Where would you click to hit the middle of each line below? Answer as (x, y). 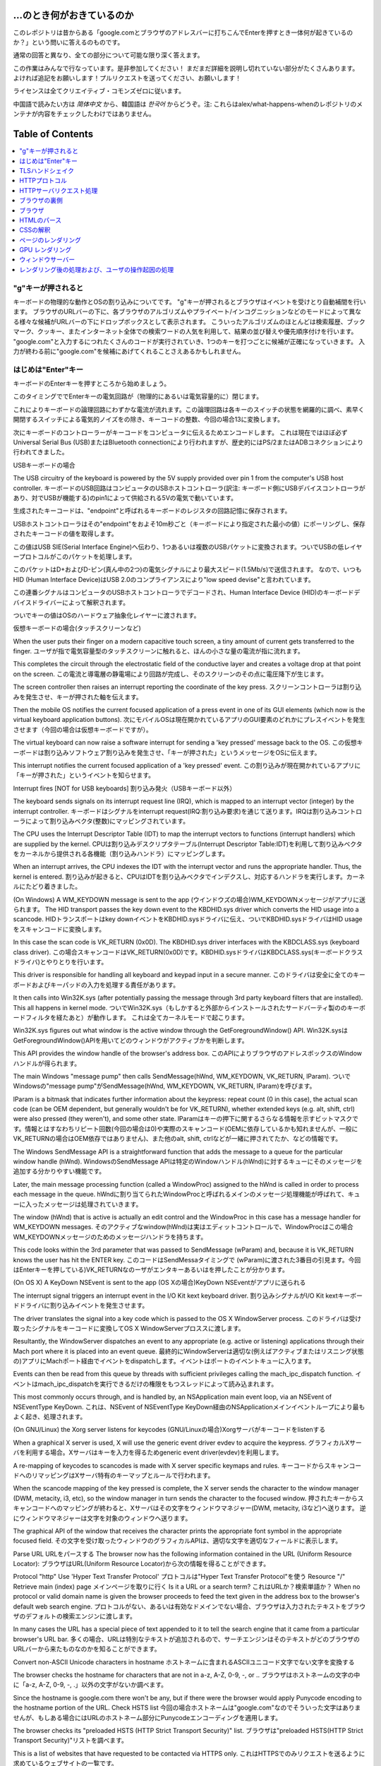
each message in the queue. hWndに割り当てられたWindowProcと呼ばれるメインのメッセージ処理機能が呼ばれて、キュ (187, 1195)
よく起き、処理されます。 (50, 1417)
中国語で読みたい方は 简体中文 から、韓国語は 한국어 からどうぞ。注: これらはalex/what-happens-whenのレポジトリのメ (188, 104)
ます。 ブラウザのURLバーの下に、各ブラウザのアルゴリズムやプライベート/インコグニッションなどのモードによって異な (187, 312)
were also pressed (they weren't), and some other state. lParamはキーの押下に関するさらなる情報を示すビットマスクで (186, 1119)
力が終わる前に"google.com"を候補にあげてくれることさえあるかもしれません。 (129, 351)
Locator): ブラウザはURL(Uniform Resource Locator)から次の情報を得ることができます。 (141, 1564)
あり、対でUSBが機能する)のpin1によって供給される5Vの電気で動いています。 (125, 497)
